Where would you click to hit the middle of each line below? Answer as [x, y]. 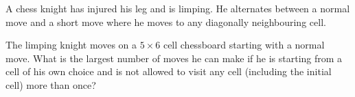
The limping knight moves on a [71, 45]
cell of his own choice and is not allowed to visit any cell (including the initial [169, 71]
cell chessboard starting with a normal [244, 45]
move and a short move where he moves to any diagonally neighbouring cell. [166, 22]
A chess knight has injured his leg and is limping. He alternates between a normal [178, 8]
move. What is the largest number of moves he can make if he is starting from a [174, 58]
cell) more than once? [51, 84]
